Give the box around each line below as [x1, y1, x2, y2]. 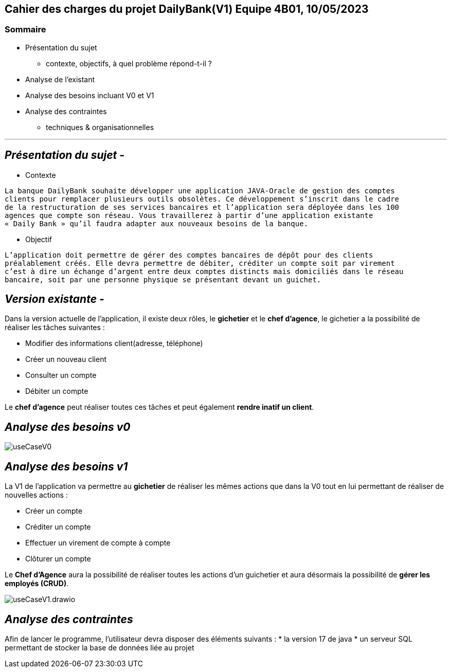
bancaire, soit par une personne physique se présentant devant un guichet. [5, 275, 321, 284]
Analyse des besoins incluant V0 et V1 [25, 90, 154, 100]
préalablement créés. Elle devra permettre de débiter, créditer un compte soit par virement [5, 259, 395, 267]
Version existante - [5, 293, 104, 306]
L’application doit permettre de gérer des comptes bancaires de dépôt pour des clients [5, 250, 373, 259]
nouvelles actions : [5, 491, 68, 500]
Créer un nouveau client [25, 355, 106, 364]
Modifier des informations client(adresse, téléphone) [25, 339, 203, 348]
